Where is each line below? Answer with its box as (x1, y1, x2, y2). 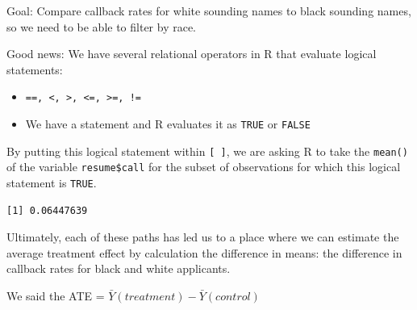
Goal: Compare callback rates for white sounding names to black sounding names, (6, 2, 411, 19)
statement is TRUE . (6, 174, 97, 191)
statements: (6, 61, 63, 77)
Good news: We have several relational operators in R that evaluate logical (6, 45, 377, 62)
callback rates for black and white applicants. (6, 260, 231, 277)
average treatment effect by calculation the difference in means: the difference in (6, 244, 402, 261)
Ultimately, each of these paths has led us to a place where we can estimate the (6, 228, 399, 245)
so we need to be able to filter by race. (6, 18, 197, 35)
